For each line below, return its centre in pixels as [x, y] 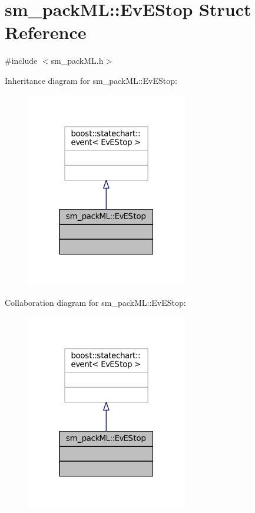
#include [21, 61]
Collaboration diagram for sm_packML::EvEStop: [95, 303]
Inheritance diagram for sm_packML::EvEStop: [91, 80]
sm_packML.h [77, 61]
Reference [46, 32]
